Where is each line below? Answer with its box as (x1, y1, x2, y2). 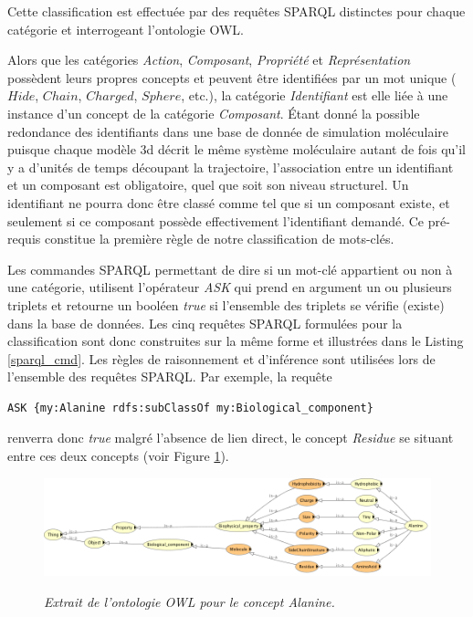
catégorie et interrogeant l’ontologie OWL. (7, 19, 244, 38)
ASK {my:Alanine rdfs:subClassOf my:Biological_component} (7, 401, 373, 414)
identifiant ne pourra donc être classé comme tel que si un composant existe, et (7, 193, 450, 212)
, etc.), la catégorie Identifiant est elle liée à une (181, 86, 448, 105)
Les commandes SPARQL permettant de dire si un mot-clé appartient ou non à (7, 259, 453, 278)
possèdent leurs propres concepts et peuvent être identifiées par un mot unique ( (7, 68, 457, 87)
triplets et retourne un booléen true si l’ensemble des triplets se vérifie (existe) (7, 295, 445, 314)
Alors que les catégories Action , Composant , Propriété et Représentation (7, 50, 411, 69)
